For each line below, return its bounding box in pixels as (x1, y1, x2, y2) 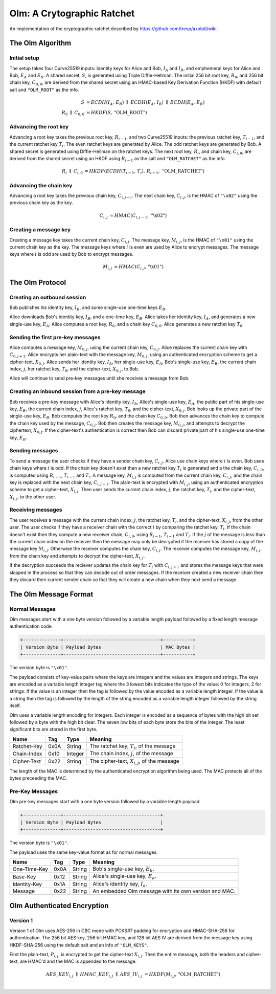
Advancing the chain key (9, 182, 73, 189)
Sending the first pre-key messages (9, 334, 101, 341)
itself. (9, 702, 21, 709)
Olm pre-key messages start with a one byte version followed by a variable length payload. (9, 799, 201, 805)
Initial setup (9, 54, 39, 61)
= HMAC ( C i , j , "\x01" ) (114, 264, 164, 271)
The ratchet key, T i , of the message (89, 742, 176, 750)
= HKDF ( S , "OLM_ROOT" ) (86, 109, 148, 115)
